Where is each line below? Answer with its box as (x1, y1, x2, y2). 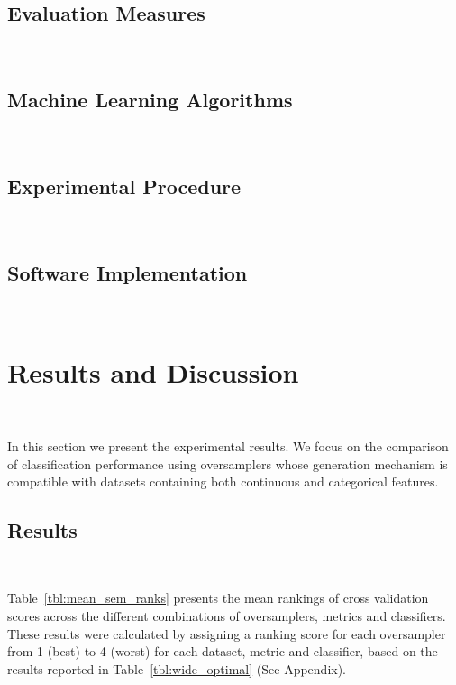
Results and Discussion (7, 354, 299, 391)
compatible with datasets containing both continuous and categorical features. (7, 472, 439, 491)
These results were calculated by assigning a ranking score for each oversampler (7, 624, 446, 643)
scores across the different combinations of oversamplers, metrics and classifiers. (7, 606, 446, 625)
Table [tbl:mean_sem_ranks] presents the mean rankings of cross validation (7, 588, 429, 607)
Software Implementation (7, 258, 248, 286)
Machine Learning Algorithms (7, 86, 293, 114)
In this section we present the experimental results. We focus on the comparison (7, 436, 449, 455)
